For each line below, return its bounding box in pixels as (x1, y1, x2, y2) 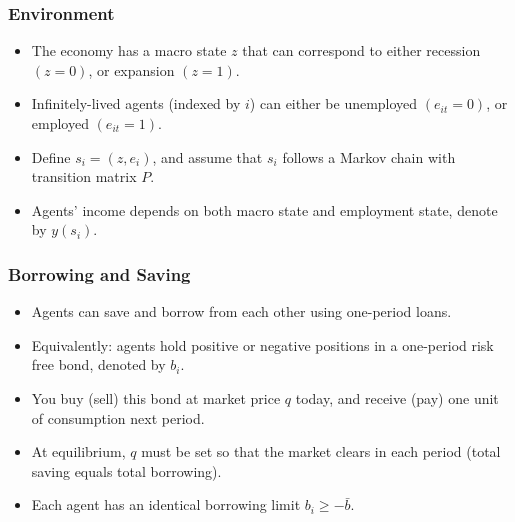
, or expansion (88, 59, 175, 80)
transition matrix (31, 166, 137, 187)
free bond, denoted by (31, 354, 166, 375)
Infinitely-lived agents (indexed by (31, 93, 241, 114)
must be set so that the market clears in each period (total (141, 441, 501, 462)
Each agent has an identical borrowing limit (31, 494, 301, 515)
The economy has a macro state (31, 40, 227, 61)
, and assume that (152, 146, 263, 167)
